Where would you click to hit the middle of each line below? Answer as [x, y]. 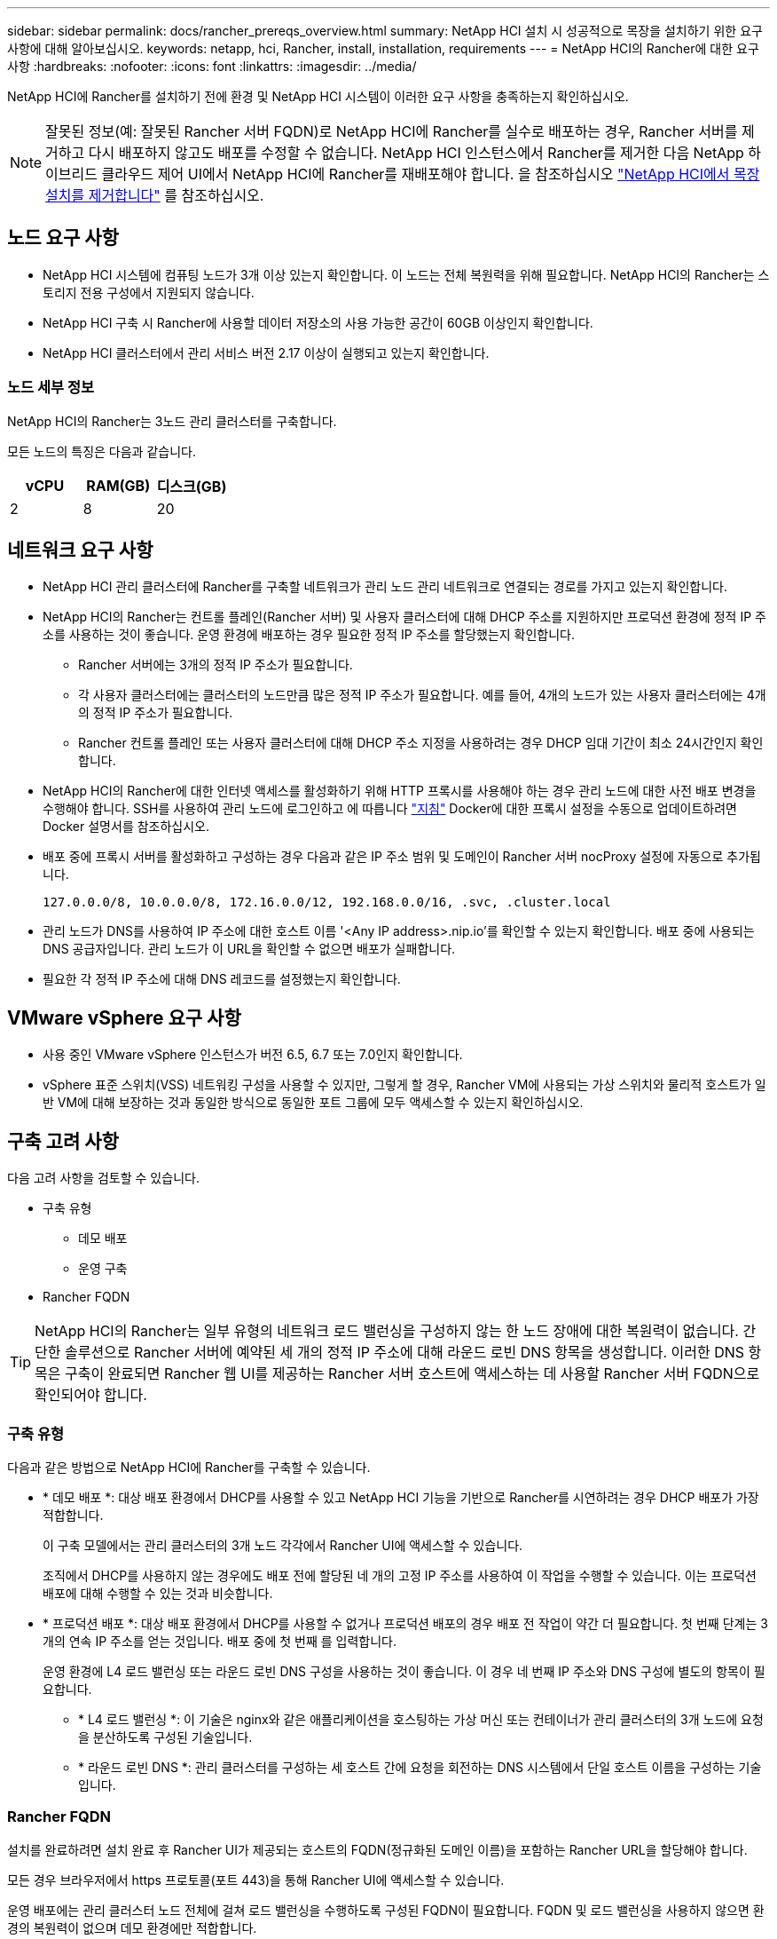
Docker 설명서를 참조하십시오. [126, 827]
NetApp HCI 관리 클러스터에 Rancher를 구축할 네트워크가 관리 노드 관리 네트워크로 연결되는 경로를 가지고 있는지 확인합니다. [385, 587]
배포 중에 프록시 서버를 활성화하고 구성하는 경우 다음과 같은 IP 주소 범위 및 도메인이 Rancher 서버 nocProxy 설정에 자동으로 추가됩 [402, 857]
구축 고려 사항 [63, 1141]
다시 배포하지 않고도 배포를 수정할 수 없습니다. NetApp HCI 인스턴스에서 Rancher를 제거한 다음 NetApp [416, 153]
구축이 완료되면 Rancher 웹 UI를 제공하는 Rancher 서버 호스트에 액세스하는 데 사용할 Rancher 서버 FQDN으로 [412, 1374]
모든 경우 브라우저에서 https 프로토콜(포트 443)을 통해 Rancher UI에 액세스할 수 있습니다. [256, 1880]
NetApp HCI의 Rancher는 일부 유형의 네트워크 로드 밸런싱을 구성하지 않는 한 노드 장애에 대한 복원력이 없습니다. [387, 1331]
